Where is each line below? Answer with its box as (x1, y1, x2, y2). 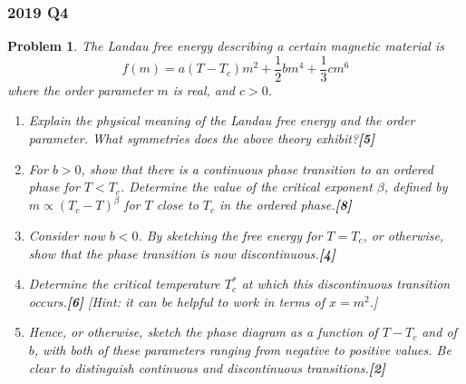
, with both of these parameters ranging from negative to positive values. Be (34, 340, 451, 359)
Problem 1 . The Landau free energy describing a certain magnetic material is (7, 36, 444, 55)
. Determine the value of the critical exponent (120, 177, 373, 196)
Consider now (28, 225, 105, 244)
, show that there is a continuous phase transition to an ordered (81, 159, 433, 178)
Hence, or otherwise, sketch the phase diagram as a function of (28, 322, 378, 341)
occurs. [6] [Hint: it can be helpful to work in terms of (28, 291, 325, 310)
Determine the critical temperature (28, 274, 220, 293)
